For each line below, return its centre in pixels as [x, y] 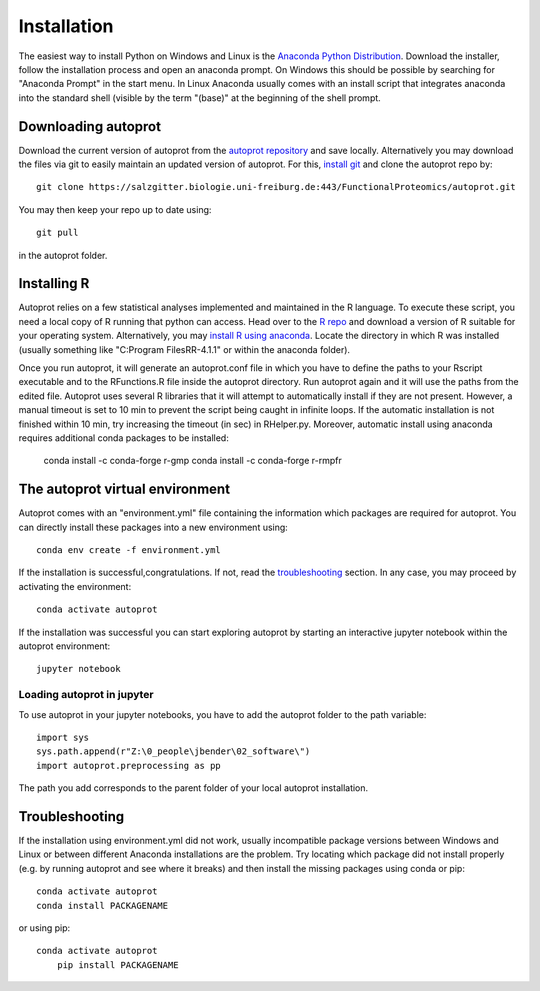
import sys [63, 737]
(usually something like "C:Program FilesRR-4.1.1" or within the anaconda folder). [184, 349]
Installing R [54, 283]
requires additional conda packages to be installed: [123, 438]
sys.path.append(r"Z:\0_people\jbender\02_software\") [173, 751]
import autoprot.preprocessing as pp [129, 765]
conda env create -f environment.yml [129, 550]
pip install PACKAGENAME [117, 964]
